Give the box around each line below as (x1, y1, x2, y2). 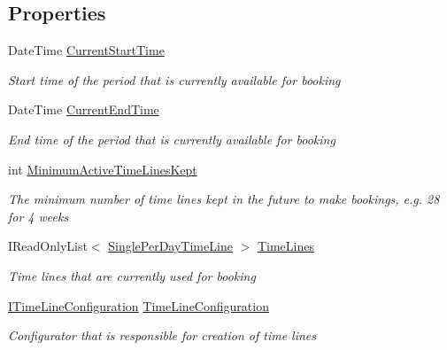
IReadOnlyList (8, 237, 88, 255)
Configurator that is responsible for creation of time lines (8, 326, 317, 345)
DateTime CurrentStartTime (8, 41, 165, 59)
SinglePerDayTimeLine (108, 237, 233, 255)
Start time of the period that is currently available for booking (8, 70, 341, 89)
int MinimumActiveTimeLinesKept (8, 159, 197, 178)
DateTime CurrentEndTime (8, 100, 159, 119)
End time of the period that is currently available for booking (8, 129, 335, 148)
